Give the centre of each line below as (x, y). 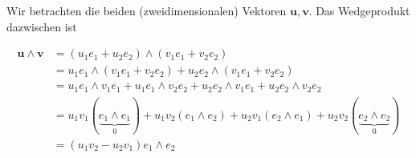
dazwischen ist (42, 26)
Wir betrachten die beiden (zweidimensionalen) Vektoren (147, 10)
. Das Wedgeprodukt (359, 10)
